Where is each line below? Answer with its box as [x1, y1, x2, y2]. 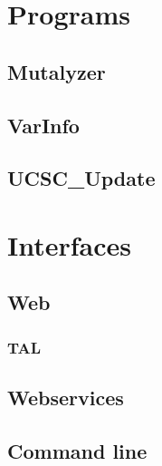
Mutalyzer [7, 57, 106, 85]
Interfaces [7, 226, 132, 263]
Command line [7, 436, 148, 464]
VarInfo [7, 111, 80, 139]
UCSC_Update [7, 164, 156, 192]
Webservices [7, 383, 124, 412]
